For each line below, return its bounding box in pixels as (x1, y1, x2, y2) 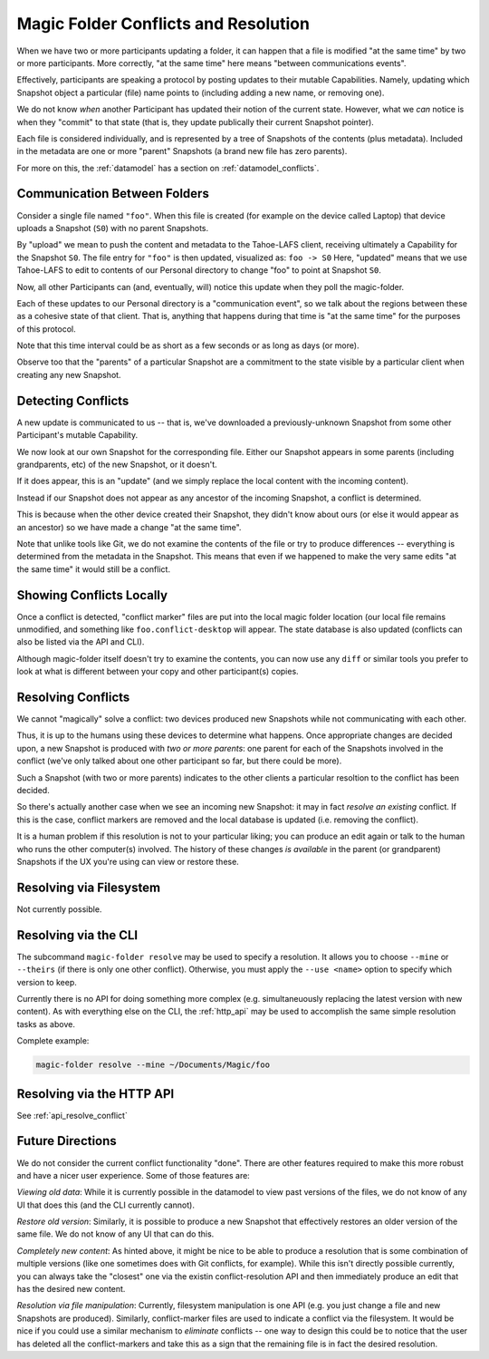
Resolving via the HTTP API (16, 1086, 175, 1102)
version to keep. (16, 976, 77, 987)
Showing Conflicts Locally (16, 587, 168, 603)
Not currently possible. (16, 903, 102, 915)
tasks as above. (16, 1018, 76, 1029)
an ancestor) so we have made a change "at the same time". (16, 521, 242, 532)
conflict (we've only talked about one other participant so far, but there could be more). (16, 755, 342, 766)
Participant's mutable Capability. (16, 430, 139, 441)
